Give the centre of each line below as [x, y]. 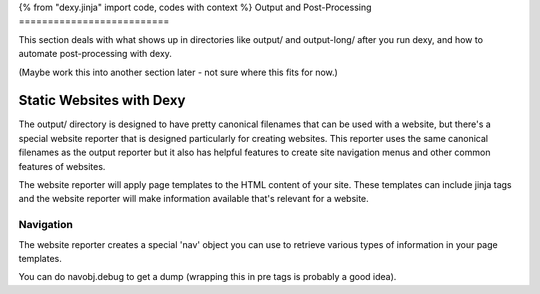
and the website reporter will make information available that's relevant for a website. [193, 199]
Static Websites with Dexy [102, 100]
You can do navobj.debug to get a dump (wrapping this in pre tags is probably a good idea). [207, 277]
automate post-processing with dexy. [95, 54]
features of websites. [62, 166]
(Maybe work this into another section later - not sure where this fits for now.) [178, 72]
